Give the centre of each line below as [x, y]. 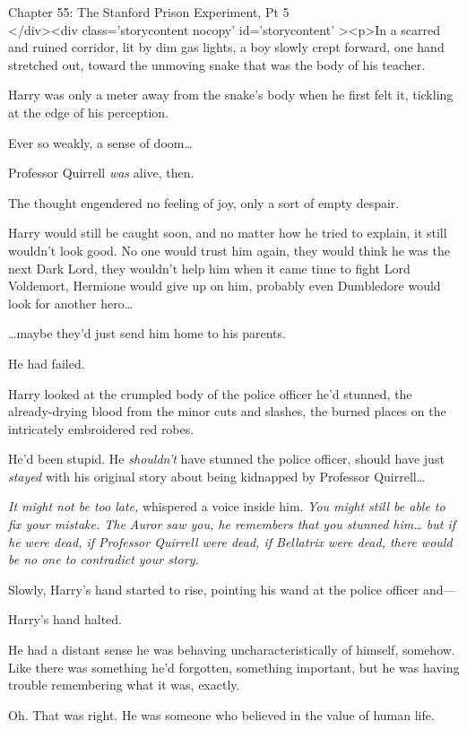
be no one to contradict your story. [104, 559]
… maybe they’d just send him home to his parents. [147, 333]
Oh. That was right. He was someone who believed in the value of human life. [221, 714]
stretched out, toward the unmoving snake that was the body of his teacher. [217, 64]
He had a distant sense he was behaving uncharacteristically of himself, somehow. [232, 650]
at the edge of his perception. [89, 112]
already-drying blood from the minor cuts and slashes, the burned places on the [227, 411]
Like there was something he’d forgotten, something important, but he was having [234, 667]
